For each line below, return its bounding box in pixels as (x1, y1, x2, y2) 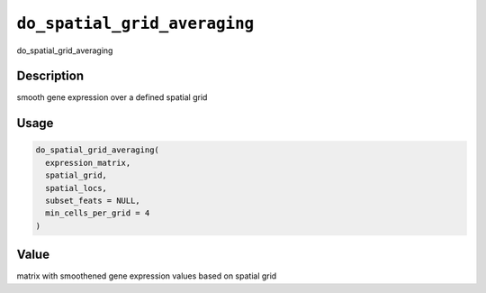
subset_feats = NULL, (45, 196, 141, 206)
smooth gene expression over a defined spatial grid (16, 92, 208, 103)
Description (16, 69, 85, 84)
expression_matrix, (45, 158, 131, 168)
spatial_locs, (45, 183, 108, 193)
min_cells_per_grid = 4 (45, 208, 150, 218)
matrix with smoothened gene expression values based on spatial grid (16, 270, 277, 281)
